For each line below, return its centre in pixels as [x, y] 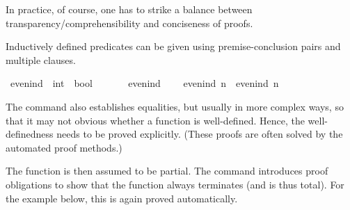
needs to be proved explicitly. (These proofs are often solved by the [200, 134]
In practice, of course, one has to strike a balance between [129, 9]
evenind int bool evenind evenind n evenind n [144, 83]
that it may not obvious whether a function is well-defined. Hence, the [155, 120]
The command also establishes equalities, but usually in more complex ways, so [175, 106]
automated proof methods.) [64, 147]
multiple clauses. [41, 59]
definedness [30, 134]
